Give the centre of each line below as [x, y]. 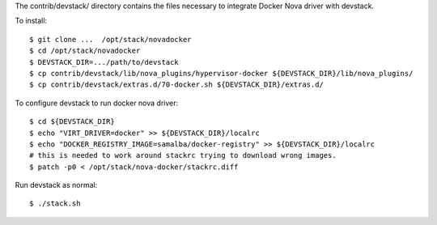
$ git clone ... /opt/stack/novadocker [110, 39]
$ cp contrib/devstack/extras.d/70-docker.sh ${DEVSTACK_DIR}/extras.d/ [176, 85]
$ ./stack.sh [55, 204]
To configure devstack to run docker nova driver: [97, 103]
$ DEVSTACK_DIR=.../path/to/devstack [104, 62]
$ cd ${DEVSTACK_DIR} [72, 122]
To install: [31, 21]
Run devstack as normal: [56, 185]
